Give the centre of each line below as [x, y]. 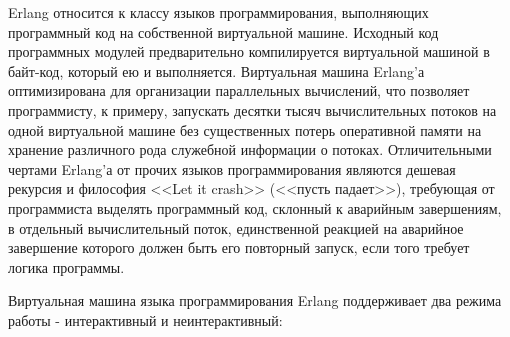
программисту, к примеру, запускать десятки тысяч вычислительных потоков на [252, 109]
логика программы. [66, 266]
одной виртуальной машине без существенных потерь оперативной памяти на [245, 129]
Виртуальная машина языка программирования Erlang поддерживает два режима [255, 300]
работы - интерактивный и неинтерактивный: [145, 319]
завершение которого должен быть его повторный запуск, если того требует [239, 247]
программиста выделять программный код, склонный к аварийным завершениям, [255, 207]
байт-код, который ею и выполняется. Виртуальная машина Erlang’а [216, 70]
